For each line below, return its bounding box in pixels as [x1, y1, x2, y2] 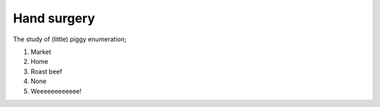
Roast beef [30, 67, 63, 76]
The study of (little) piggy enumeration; [13, 35, 127, 43]
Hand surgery [13, 10, 95, 26]
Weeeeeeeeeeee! [30, 87, 82, 95]
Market [30, 48, 52, 56]
